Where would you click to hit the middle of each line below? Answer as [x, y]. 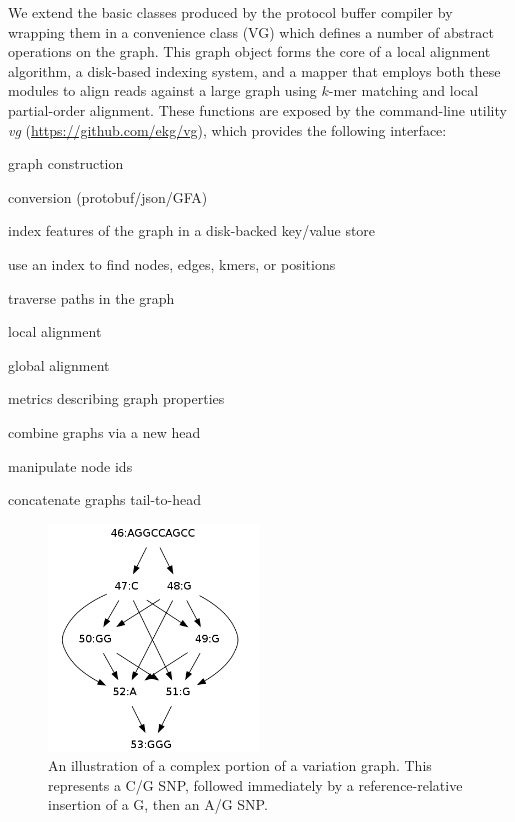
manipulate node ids [70, 465]
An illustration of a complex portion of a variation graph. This [240, 765]
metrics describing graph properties [116, 398]
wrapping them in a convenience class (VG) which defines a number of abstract [251, 31]
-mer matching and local [403, 90]
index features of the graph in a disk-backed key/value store [192, 230]
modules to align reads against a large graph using [162, 90]
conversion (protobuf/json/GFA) [108, 196]
